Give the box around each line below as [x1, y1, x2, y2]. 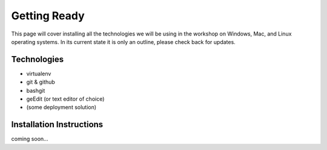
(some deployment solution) [26, 104, 97, 111]
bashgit [26, 87, 45, 94]
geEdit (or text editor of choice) [26, 95, 105, 102]
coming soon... [11, 136, 48, 143]
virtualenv [26, 70, 51, 77]
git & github [26, 78, 56, 86]
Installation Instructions [11, 119, 104, 130]
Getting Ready [11, 9, 85, 22]
